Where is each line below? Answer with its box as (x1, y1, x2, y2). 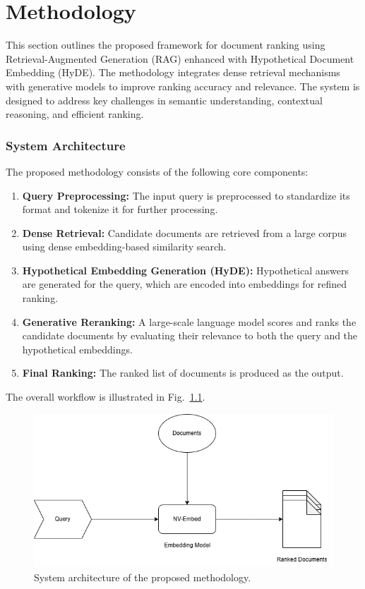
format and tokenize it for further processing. (22, 202, 218, 217)
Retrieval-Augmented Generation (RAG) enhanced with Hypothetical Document (6, 51, 354, 66)
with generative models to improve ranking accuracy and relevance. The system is (6, 78, 360, 93)
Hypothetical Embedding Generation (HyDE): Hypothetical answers (22, 262, 349, 277)
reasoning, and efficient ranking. (6, 107, 144, 121)
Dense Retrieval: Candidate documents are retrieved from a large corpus (22, 225, 347, 240)
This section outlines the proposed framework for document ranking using (6, 37, 325, 52)
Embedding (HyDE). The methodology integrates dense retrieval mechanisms (6, 65, 340, 80)
